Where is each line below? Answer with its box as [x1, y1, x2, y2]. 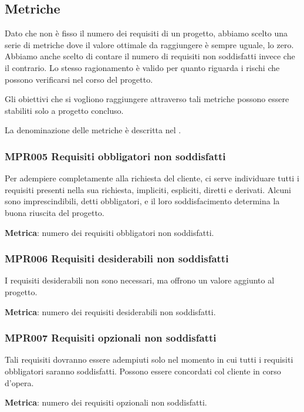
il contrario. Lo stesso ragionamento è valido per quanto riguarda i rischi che [5, 61, 280, 73]
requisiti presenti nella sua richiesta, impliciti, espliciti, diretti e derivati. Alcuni [5, 183, 291, 195]
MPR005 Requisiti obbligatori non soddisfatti [5, 148, 226, 163]
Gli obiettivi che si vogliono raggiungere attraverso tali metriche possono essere [5, 93, 289, 105]
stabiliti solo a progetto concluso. [5, 104, 124, 116]
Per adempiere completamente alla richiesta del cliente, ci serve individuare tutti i [5, 172, 299, 184]
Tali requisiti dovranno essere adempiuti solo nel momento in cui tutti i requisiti [5, 353, 293, 366]
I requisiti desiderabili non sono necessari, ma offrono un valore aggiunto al [5, 274, 275, 286]
